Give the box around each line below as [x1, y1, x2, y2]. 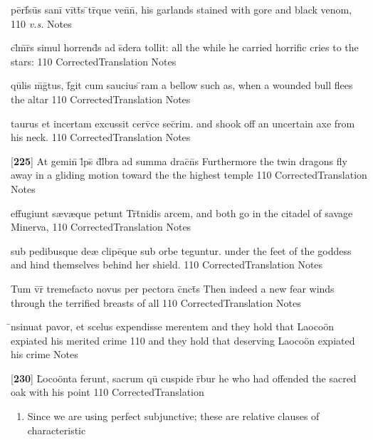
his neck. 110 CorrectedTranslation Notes [11, 130, 191, 145]
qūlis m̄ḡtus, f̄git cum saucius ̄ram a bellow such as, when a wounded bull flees [11, 78, 353, 93]
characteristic [27, 422, 86, 437]
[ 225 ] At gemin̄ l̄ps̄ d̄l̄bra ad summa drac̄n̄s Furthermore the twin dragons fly [11, 153, 347, 168]
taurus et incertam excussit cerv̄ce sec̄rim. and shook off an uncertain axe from [11, 115, 355, 130]
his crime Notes [11, 347, 78, 362]
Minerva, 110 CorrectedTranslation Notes [11, 219, 191, 234]
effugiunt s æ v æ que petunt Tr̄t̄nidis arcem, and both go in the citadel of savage [11, 205, 353, 220]
